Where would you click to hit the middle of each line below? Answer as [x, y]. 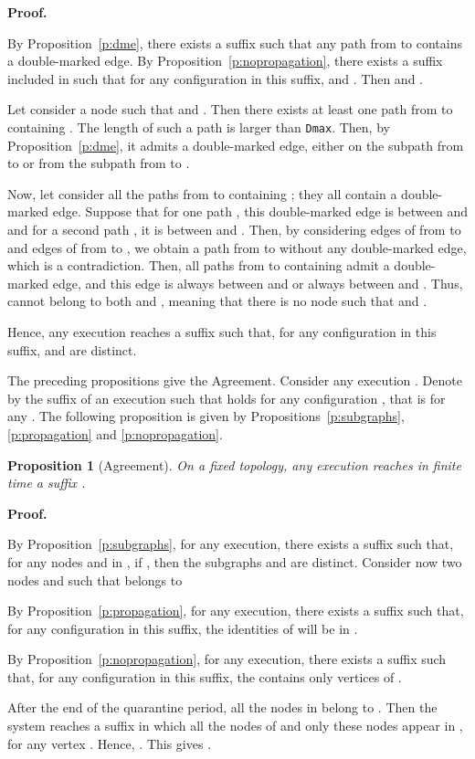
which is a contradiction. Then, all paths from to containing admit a [199, 265]
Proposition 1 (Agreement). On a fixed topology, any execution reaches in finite [234, 464]
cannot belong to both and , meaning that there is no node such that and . [217, 301]
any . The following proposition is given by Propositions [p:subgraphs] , [206, 416]
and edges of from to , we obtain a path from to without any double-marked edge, [237, 247]
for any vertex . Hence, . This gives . [110, 743]
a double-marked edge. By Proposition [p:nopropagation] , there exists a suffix [225, 61]
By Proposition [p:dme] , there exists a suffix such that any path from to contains [235, 42]
